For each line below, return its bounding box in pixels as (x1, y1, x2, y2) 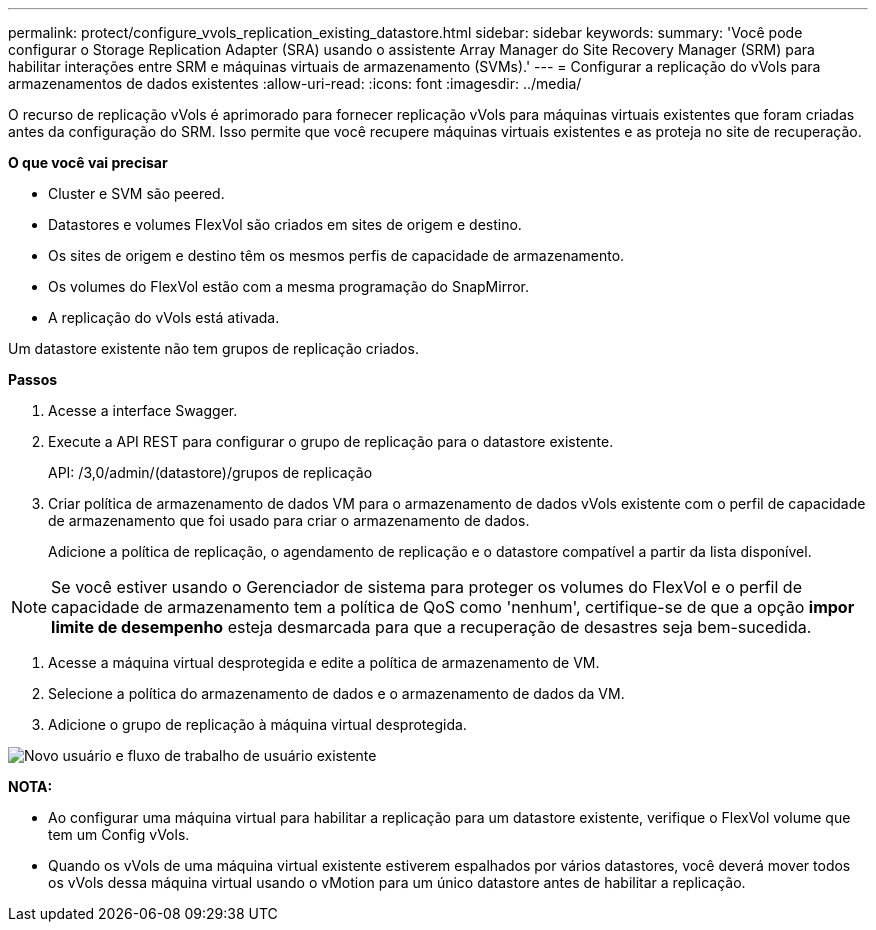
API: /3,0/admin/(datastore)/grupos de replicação (48, 464, 373, 481)
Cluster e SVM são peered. (48, 185, 225, 202)
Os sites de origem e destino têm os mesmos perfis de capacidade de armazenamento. (48, 247, 625, 264)
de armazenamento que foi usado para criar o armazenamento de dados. (48, 512, 530, 529)
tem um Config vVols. (48, 826, 190, 843)
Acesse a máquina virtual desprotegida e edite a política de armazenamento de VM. (48, 654, 600, 671)
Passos (8, 371, 58, 388)
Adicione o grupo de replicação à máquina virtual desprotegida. (48, 716, 467, 733)
